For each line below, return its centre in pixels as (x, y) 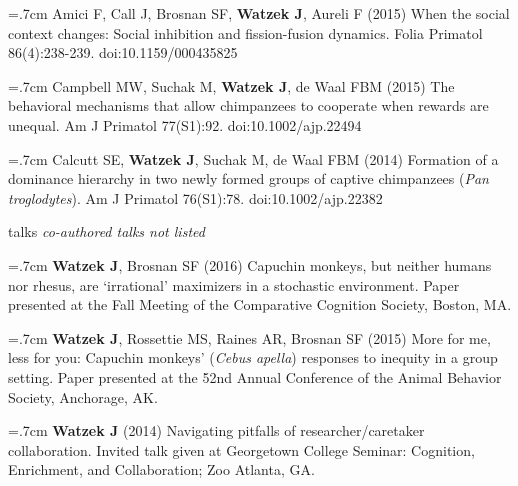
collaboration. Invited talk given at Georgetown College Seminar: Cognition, (241, 449)
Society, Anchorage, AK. (83, 396)
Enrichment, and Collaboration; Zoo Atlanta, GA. (161, 469)
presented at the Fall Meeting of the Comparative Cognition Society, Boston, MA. (260, 304)
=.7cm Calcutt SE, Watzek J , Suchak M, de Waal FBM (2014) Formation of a (253, 158)
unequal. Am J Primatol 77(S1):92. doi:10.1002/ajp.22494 (185, 124)
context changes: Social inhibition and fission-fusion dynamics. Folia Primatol (245, 32)
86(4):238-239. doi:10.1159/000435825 (123, 52)
